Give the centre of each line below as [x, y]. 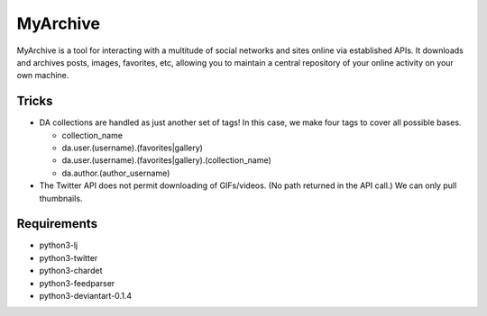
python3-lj [59, 245]
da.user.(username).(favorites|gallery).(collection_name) [167, 160]
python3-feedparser [77, 283]
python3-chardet [71, 271]
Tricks [35, 101]
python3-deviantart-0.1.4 [86, 296]
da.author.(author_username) [116, 173]
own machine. [43, 76]
